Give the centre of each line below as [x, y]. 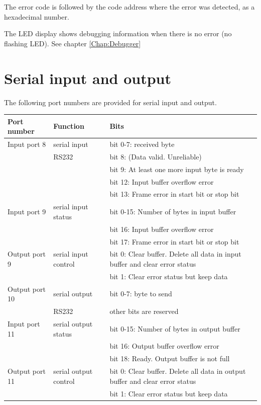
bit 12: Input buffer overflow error [162, 181]
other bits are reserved [144, 311]
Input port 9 [27, 212]
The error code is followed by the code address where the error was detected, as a [129, 7]
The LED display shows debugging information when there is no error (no [118, 33]
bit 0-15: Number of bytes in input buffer [173, 212]
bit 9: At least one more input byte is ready [177, 169]
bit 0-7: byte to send [141, 294]
